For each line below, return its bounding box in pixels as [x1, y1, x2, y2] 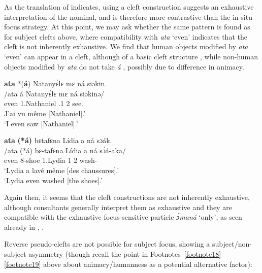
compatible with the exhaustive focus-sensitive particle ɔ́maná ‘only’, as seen [4, 212, 242, 222]
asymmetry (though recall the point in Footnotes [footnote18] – [28, 249, 225, 259]
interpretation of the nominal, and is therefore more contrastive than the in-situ [4, 11, 252, 22]
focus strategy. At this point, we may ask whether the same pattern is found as [4, 21, 250, 32]
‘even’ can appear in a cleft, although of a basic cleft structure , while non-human [4, 51, 258, 61]
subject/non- [212, 238, 252, 249]
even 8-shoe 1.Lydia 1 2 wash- [4, 155, 97, 165]
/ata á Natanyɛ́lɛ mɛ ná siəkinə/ [4, 88, 105, 98]
